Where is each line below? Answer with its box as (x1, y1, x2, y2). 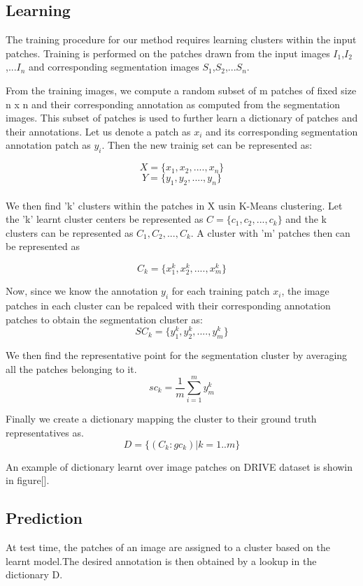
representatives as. (6, 425, 84, 439)
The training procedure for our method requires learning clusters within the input (6, 32, 357, 47)
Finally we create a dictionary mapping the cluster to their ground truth (6, 411, 317, 426)
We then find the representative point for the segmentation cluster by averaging (6, 348, 348, 362)
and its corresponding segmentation (206, 124, 358, 138)
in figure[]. (6, 473, 50, 488)
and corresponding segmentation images (29, 59, 199, 74)
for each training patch (171, 284, 270, 298)
